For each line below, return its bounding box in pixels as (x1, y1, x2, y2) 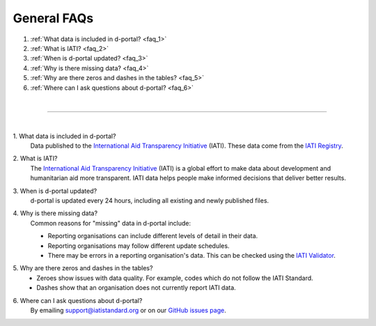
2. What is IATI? (13, 154, 58, 163)
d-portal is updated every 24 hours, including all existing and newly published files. (30, 196, 269, 205)
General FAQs (13, 10, 94, 26)
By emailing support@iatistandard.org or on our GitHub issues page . (30, 306, 226, 314)
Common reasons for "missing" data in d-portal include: (30, 219, 191, 227)
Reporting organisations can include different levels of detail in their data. (47, 232, 258, 240)
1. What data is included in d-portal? (13, 132, 116, 140)
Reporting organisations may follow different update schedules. (47, 241, 230, 250)
